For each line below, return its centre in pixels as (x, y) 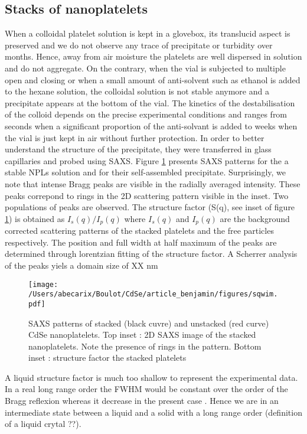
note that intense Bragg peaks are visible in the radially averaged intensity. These (153, 183)
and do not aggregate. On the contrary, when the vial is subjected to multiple (145, 68)
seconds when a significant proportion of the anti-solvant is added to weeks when (151, 125)
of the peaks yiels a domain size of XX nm (81, 265)
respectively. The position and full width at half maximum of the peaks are (141, 242)
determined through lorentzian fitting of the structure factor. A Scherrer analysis (151, 254)
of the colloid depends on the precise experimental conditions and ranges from (146, 114)
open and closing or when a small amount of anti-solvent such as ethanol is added (153, 79)
